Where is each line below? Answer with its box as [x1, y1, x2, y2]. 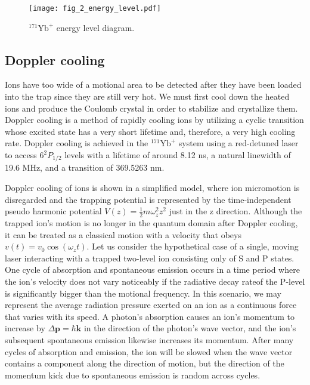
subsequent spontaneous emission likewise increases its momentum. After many [5, 334, 294, 346]
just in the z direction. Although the [169, 205, 302, 217]
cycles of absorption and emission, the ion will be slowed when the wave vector [5, 345, 293, 358]
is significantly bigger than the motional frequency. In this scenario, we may [5, 287, 281, 299]
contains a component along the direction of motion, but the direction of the [5, 357, 284, 369]
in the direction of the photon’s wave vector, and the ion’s [83, 322, 296, 334]
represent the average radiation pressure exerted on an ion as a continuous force [5, 298, 297, 311]
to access [5, 149, 37, 161]
